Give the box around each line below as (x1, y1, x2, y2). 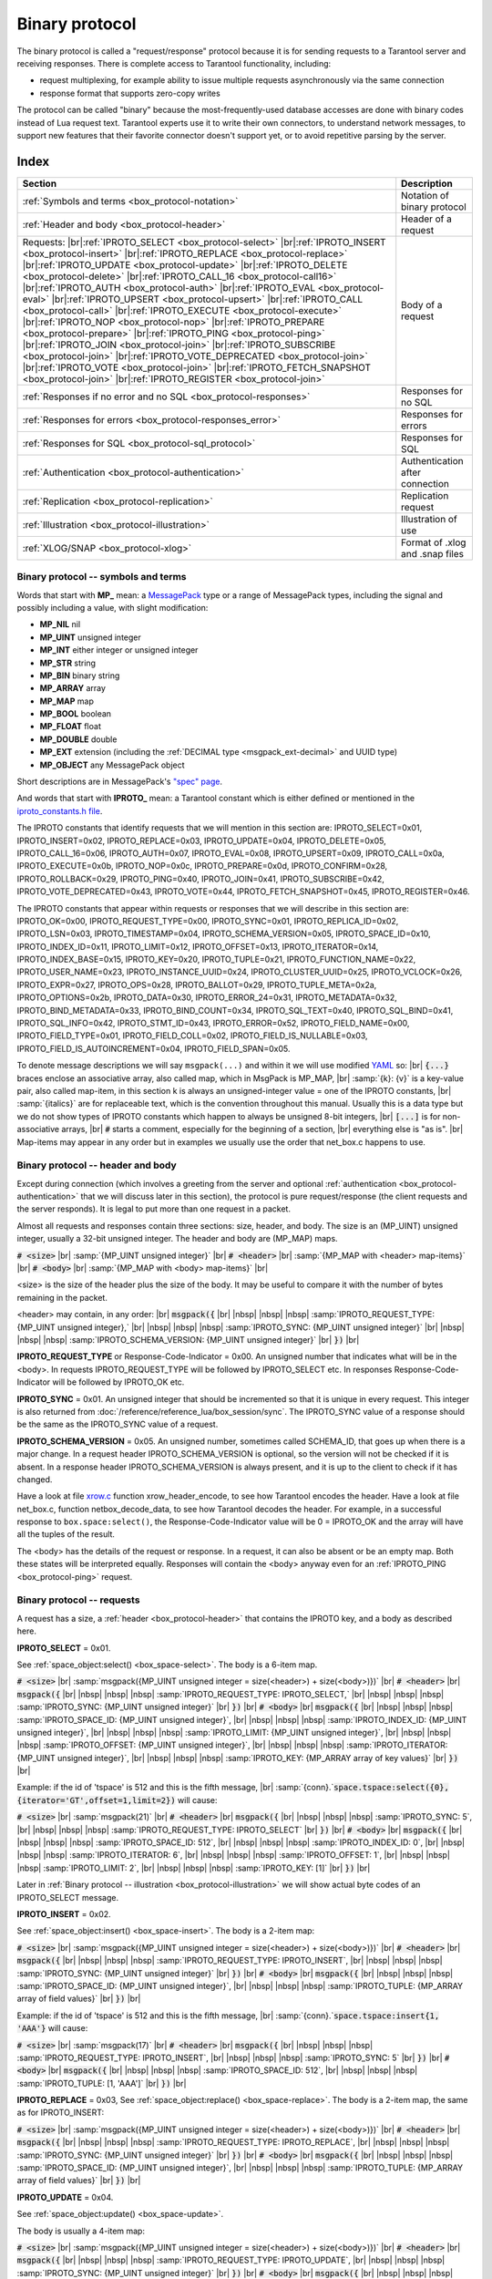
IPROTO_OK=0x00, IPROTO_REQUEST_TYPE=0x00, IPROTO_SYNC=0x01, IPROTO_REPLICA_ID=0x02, (16, 915, 399, 926)
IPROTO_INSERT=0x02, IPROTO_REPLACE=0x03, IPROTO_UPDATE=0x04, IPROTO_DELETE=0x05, (16, 835, 386, 846)
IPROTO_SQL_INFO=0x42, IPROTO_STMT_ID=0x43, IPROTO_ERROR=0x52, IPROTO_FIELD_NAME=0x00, (16, 1017, 410, 1029)
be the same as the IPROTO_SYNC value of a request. (16, 1418, 219, 1430)
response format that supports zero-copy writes (39, 88, 220, 98)
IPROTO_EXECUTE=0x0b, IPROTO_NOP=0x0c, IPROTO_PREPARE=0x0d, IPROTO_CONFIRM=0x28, (16, 861, 388, 871)
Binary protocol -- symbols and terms (16, 571, 187, 583)
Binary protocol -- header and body (16, 1159, 177, 1171)
